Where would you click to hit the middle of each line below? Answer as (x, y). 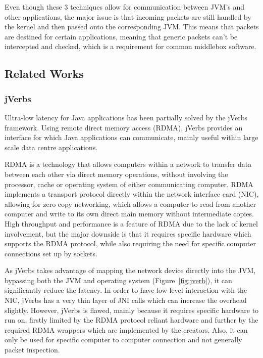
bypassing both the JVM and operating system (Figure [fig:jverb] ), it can (118, 280)
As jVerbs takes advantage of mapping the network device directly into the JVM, (130, 270)
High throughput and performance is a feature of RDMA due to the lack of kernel (131, 223)
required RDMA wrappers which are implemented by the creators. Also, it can (126, 329)
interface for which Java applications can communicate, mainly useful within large (131, 137)
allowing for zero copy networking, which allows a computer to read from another (130, 204)
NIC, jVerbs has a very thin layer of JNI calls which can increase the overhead (126, 300)
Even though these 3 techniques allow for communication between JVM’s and (125, 7)
